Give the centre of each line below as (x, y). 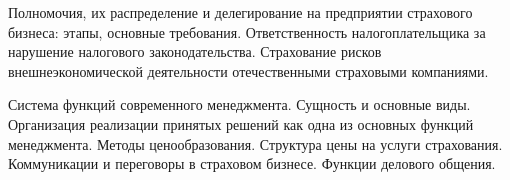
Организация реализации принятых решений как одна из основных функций (241, 123)
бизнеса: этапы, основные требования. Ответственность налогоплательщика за (247, 31)
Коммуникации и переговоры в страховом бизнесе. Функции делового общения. (252, 163)
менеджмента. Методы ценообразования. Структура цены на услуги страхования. (255, 143)
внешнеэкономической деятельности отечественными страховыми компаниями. (248, 70)
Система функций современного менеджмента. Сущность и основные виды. (239, 104)
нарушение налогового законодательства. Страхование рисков (195, 51)
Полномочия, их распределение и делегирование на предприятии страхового (240, 12)
